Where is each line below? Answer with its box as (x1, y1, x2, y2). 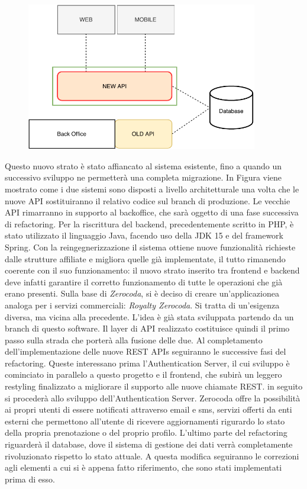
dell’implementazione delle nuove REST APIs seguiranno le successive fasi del (5, 345, 286, 358)
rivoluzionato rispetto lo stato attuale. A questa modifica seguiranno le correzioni (5, 449, 299, 462)
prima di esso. (5, 472, 55, 485)
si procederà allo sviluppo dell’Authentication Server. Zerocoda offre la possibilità (5, 391, 300, 404)
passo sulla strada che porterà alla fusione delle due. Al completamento (5, 333, 263, 346)
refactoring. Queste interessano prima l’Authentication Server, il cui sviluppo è (5, 356, 290, 369)
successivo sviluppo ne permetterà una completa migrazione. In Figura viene (5, 171, 282, 184)
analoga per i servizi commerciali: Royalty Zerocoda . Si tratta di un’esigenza (5, 298, 280, 311)
